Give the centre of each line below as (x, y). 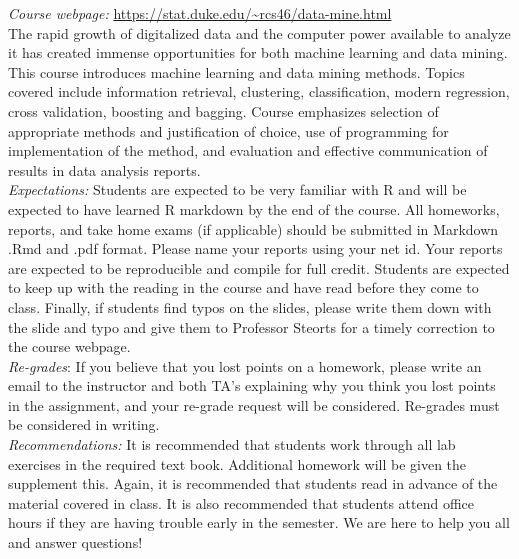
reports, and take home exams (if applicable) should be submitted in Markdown (253, 228)
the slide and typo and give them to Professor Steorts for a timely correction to (251, 326)
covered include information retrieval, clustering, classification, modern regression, (259, 91)
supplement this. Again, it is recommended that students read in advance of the (253, 483)
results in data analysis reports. (104, 169)
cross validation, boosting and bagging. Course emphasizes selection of (223, 110)
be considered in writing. (84, 424)
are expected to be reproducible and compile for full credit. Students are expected (259, 267)
